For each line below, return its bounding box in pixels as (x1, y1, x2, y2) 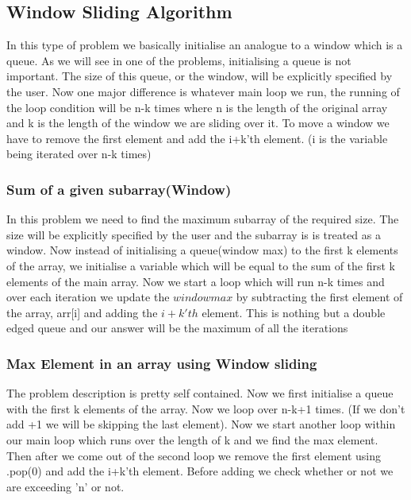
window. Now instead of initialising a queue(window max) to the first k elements (6, 242, 398, 258)
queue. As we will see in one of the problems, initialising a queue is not (6, 52, 351, 68)
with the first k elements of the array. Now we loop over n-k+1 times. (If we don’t (6, 400, 405, 417)
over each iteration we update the (6, 289, 170, 305)
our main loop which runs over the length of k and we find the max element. (6, 431, 378, 448)
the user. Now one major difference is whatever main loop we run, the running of (6, 83, 400, 99)
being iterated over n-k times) (6, 145, 152, 162)
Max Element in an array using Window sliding (6, 353, 317, 373)
